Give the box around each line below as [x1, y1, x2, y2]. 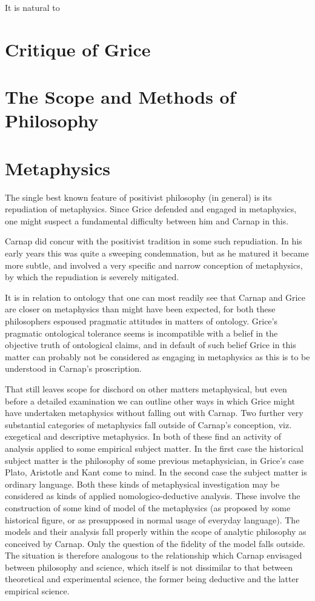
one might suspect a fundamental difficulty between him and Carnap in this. [5, 214, 289, 227]
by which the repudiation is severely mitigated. [5, 270, 179, 283]
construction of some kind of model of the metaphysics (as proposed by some [5, 501, 291, 514]
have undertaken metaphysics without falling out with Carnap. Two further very [5, 406, 303, 419]
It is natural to [5, 1, 60, 13]
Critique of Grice [5, 36, 151, 61]
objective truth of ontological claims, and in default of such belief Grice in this [5, 338, 296, 351]
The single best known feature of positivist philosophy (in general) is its [5, 190, 272, 203]
